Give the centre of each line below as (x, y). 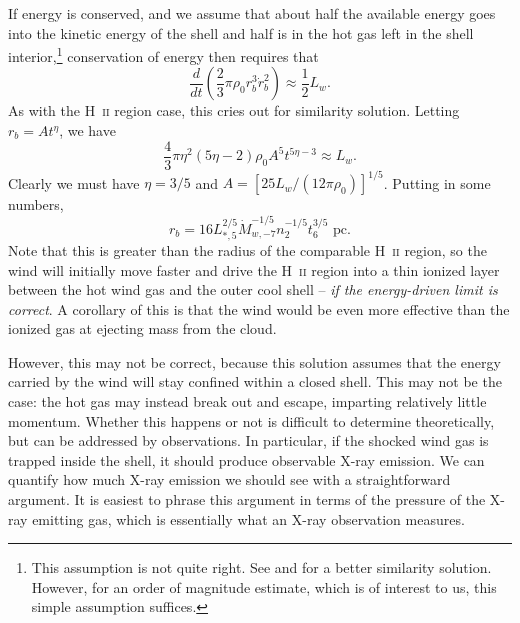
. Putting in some (437, 182)
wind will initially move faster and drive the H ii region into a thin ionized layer (254, 269)
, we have (87, 130)
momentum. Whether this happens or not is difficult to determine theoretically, (251, 420)
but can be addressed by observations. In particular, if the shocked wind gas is (248, 440)
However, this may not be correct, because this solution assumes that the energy (254, 361)
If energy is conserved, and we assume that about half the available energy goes (252, 13)
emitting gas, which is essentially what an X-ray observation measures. (248, 518)
